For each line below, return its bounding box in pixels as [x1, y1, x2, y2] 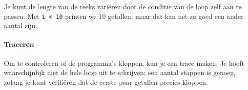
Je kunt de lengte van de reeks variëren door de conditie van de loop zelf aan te [4, 1, 242, 11]
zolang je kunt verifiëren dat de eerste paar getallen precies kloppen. [4, 76, 208, 87]
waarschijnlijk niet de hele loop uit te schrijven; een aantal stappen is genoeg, [4, 67, 236, 77]
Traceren [4, 39, 34, 49]
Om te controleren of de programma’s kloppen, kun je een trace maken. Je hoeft [4, 58, 244, 68]
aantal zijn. [4, 20, 38, 30]
